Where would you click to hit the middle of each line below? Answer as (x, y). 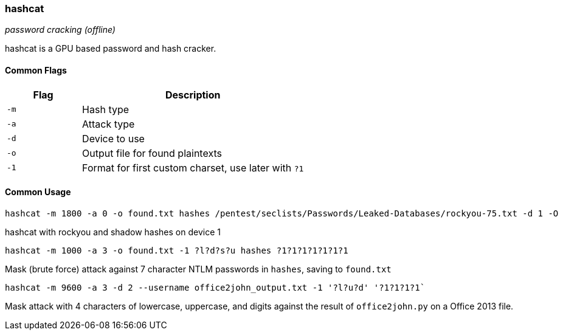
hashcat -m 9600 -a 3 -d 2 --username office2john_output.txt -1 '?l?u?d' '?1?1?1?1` (215, 287)
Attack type (109, 124)
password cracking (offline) (60, 30)
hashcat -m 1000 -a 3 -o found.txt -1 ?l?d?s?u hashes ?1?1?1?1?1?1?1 (177, 250)
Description (193, 95)
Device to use (113, 138)
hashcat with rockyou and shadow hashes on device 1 (113, 232)
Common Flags (36, 70)
